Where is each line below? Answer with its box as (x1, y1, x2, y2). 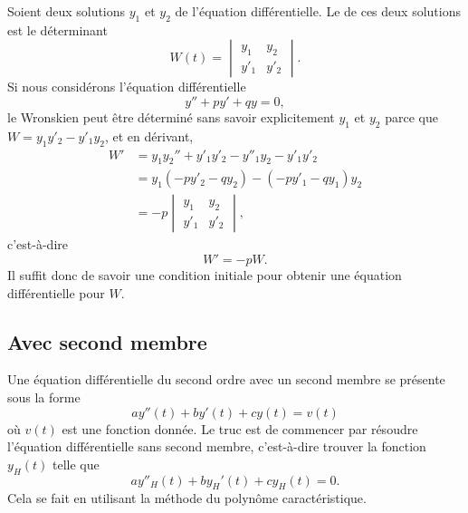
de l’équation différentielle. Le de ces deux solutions (175, 2, 461, 20)
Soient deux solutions (7, 2, 126, 20)
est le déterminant (7, 20, 108, 39)
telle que (53, 454, 100, 473)
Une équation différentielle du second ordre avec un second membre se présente (7, 370, 445, 389)
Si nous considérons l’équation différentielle (7, 77, 246, 96)
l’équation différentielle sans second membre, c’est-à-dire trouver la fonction (7, 437, 426, 456)
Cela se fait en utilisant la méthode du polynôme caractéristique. (7, 489, 367, 508)
